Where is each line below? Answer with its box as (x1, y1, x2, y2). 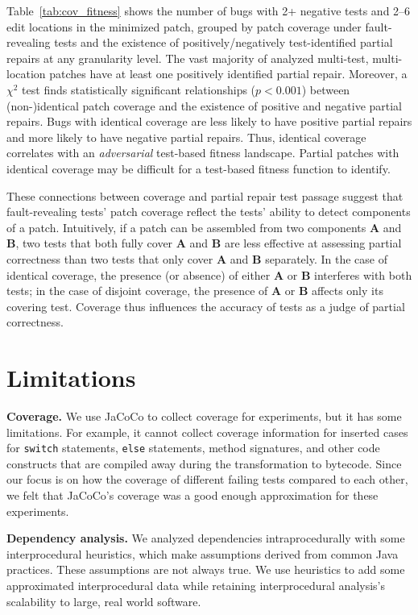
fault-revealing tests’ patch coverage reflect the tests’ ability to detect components (6, 203, 411, 220)
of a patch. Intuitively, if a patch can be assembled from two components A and (6, 218, 402, 235)
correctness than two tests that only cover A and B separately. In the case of (6, 250, 387, 267)
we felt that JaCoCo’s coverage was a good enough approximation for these (6, 487, 379, 504)
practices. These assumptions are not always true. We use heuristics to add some (6, 561, 405, 578)
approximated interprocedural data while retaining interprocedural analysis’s (6, 577, 386, 593)
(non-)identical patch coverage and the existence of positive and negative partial (6, 97, 403, 114)
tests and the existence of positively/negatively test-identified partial (54, 34, 393, 51)
